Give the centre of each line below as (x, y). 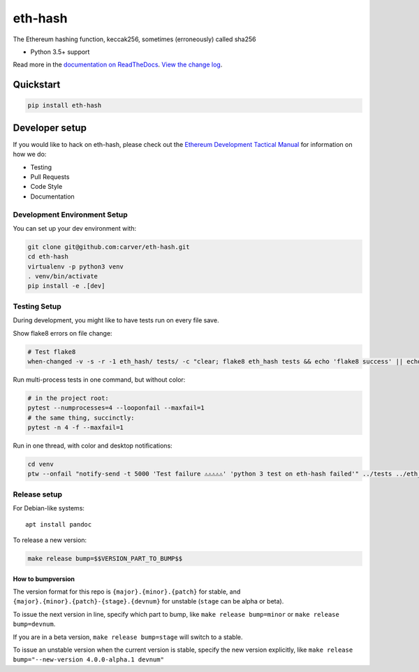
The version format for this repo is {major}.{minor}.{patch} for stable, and (127, 592)
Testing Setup (37, 306)
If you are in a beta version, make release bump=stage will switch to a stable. (128, 637)
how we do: (30, 155)
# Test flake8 (52, 352)
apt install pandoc (59, 524)
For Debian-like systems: (49, 508)
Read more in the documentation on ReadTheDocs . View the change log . (118, 65)
